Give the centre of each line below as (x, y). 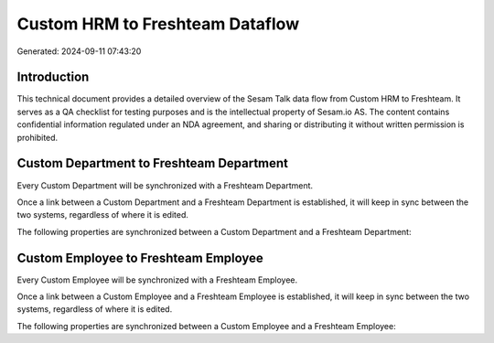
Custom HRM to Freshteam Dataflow (158, 24)
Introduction (53, 77)
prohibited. (38, 137)
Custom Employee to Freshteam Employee (140, 257)
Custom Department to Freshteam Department (152, 163)
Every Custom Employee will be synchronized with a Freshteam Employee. (157, 280)
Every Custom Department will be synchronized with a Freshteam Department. (165, 185)
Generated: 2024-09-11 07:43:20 (79, 51)
